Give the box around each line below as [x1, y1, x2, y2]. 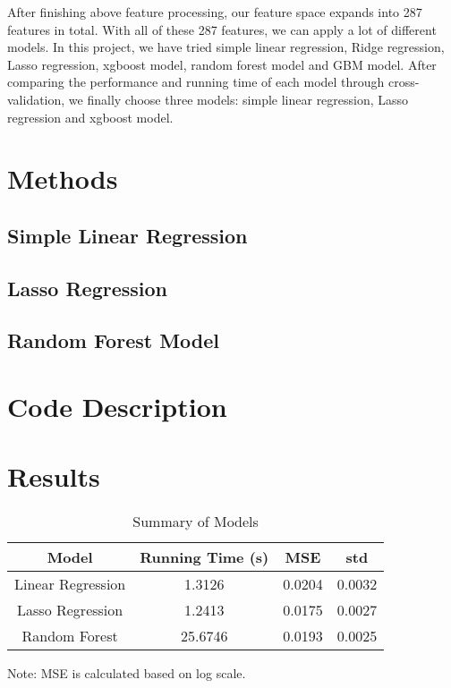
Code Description [7, 388, 227, 425]
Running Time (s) [140, 547, 269, 568]
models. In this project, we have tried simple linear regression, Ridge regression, [7, 38, 445, 56]
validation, [7, 89, 65, 108]
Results [7, 458, 100, 495]
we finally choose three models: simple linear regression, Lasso [68, 89, 409, 108]
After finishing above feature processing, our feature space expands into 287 [7, 3, 422, 21]
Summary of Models [132, 511, 259, 532]
